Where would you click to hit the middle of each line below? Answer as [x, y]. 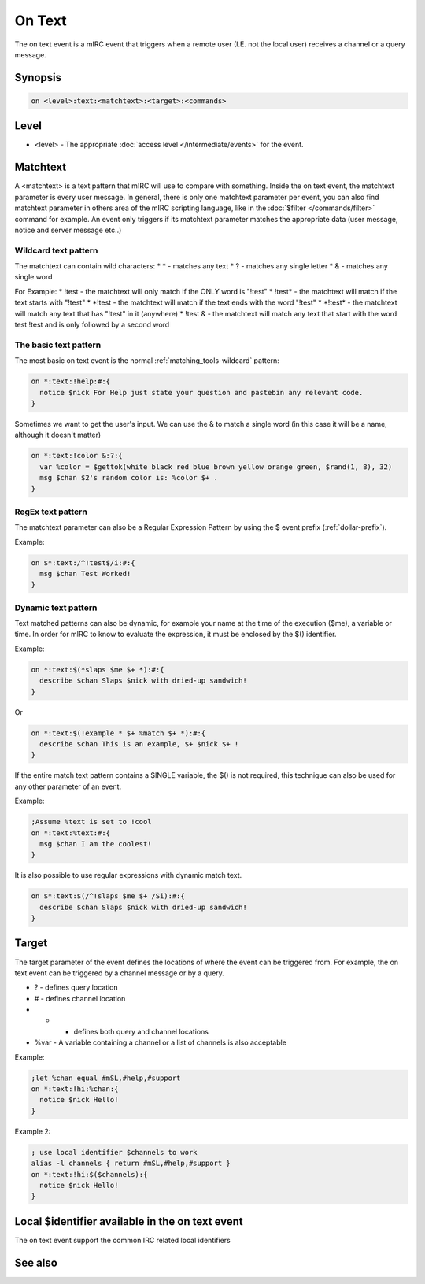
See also [36, 1262]
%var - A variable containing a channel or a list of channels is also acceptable [161, 1042]
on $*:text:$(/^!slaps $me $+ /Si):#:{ [108, 896]
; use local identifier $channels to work [114, 1152]
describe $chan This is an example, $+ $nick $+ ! [139, 744]
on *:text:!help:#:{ [70, 381]
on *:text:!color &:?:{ [77, 456]
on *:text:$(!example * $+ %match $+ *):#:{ [118, 733]
